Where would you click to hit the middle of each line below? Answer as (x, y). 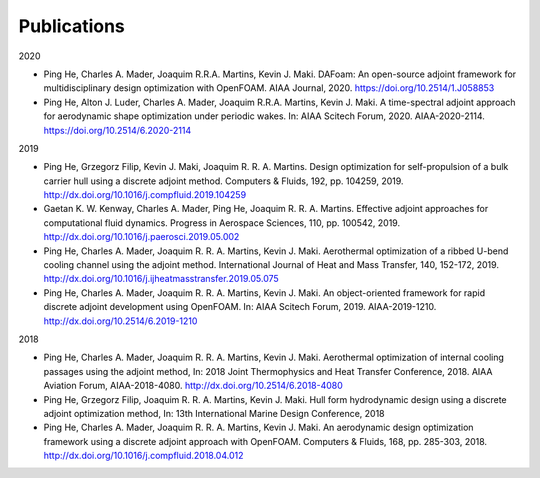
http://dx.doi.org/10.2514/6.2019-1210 (120, 321)
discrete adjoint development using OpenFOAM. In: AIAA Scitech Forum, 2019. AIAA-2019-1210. (240, 307)
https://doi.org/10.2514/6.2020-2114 (117, 130)
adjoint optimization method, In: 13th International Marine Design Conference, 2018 (214, 413)
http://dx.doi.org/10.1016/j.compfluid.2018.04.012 (143, 456)
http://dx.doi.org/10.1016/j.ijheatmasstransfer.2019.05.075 (161, 279)
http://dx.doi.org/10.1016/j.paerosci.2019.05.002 (141, 237)
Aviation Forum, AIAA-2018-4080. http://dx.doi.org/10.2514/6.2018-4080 (193, 386)
